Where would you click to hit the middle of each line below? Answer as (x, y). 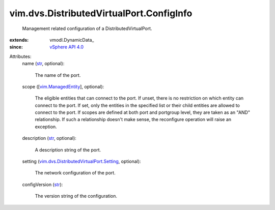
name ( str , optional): (43, 64)
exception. (46, 127)
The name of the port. (58, 75)
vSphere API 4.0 (67, 47)
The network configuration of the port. (75, 173)
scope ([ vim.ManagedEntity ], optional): (63, 86)
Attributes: (20, 56)
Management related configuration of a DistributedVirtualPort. (87, 28)
